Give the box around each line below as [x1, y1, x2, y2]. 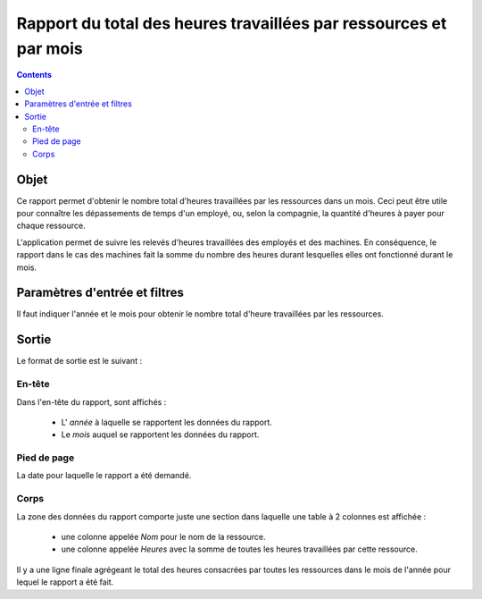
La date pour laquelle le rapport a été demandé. [16, 470, 192, 481]
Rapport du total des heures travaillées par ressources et [16, 13, 447, 33]
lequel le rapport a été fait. [16, 577, 114, 587]
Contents [16, 70, 53, 80]
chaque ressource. [16, 220, 86, 232]
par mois [16, 38, 84, 58]
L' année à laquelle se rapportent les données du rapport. [61, 417, 272, 427]
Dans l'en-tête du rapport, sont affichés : [16, 396, 167, 407]
